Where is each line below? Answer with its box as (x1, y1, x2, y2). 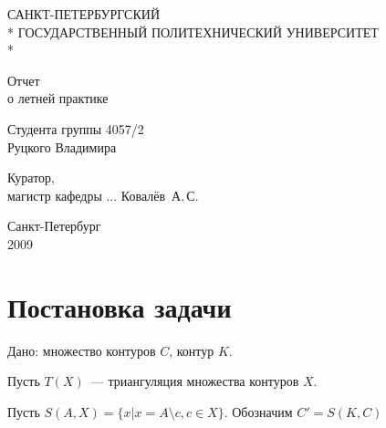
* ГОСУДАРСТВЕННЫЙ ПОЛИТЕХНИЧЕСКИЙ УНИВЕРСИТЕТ (7, 22, 379, 41)
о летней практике (7, 89, 109, 108)
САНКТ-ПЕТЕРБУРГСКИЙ (7, 5, 161, 23)
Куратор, (7, 168, 55, 187)
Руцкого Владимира (7, 137, 117, 156)
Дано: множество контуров (7, 340, 156, 360)
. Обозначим (224, 402, 293, 421)
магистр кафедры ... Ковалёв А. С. (7, 185, 199, 204)
